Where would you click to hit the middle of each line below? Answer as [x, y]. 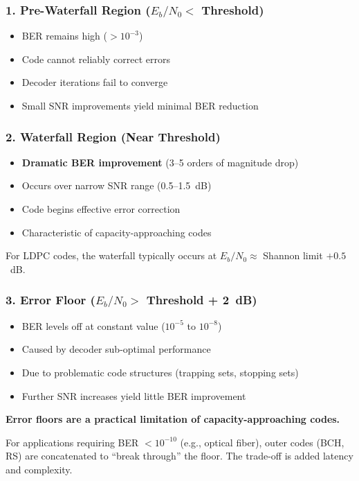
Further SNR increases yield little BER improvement [134, 395]
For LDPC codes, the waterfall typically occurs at [111, 255]
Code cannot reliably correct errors [96, 59]
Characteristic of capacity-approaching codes [117, 232]
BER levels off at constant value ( [93, 325]
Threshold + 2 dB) [202, 300]
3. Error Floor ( [50, 300]
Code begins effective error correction [101, 209]
